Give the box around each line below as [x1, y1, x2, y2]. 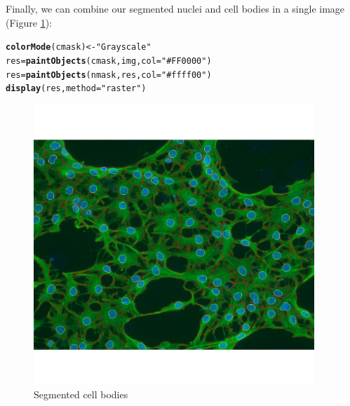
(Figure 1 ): [6, 15, 52, 29]
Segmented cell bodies [34, 387, 128, 402]
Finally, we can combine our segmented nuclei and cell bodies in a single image [6, 1, 345, 15]
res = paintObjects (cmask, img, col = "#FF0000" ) [6, 55, 212, 66]
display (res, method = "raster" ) [6, 83, 147, 94]
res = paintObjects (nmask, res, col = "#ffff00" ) [6, 69, 212, 80]
